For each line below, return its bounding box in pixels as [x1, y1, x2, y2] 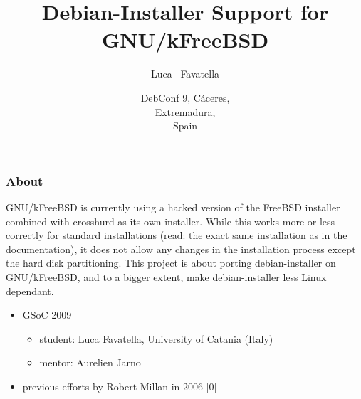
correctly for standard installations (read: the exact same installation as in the [6, 228, 347, 243]
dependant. [6, 283, 54, 298]
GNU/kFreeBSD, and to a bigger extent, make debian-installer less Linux [6, 269, 327, 284]
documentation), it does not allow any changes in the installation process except [6, 241, 356, 256]
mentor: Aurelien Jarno [39, 355, 141, 370]
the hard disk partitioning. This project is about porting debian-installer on [6, 255, 336, 270]
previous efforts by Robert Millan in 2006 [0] [22, 378, 217, 393]
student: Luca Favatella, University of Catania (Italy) [39, 331, 273, 346]
